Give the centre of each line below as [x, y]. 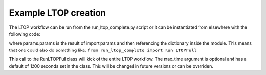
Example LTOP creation [57, 13]
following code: [25, 34]
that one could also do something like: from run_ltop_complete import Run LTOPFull [103, 50]
